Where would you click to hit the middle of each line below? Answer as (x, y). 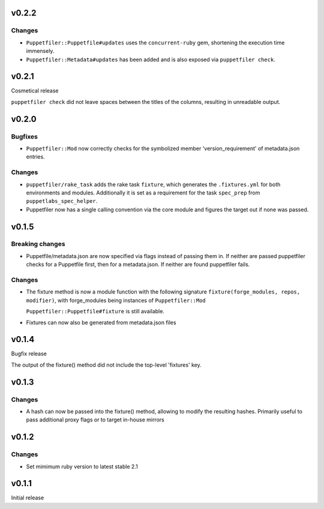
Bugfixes (25, 136)
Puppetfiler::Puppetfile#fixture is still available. (95, 312)
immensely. (40, 51)
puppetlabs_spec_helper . (62, 201)
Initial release (28, 498)
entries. (35, 157)
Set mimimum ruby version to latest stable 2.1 (82, 466)
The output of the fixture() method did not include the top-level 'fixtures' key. (106, 365)
